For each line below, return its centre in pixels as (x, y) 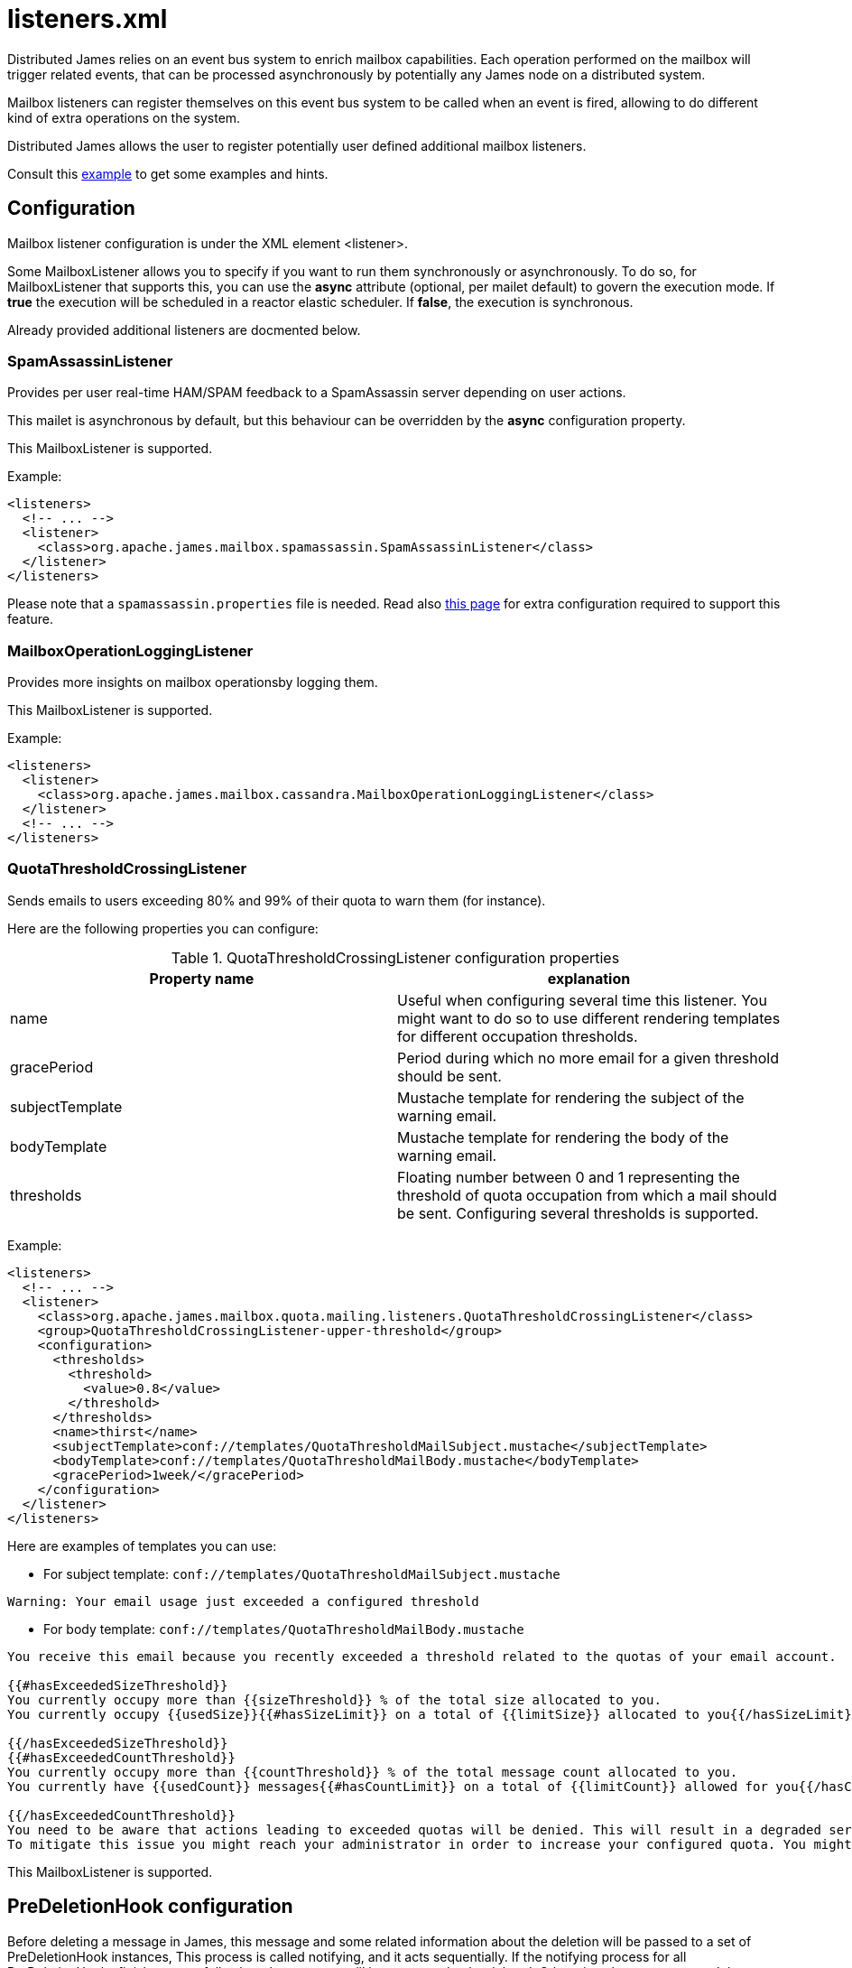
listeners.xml (88, 19)
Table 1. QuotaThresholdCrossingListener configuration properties (395, 957)
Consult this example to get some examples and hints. (168, 173)
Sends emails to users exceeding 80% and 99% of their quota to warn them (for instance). (277, 900)
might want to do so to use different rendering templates (589, 1018)
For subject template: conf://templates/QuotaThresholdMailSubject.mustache (302, 1573)
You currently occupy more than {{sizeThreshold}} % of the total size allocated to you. (334, 1699)
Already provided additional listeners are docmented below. (184, 330)
